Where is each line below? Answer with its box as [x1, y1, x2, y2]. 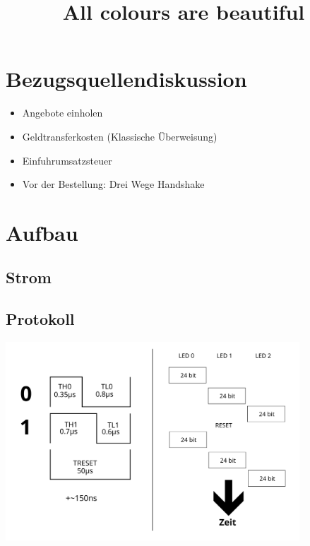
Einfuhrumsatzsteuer [22, 153, 112, 167]
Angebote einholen [22, 105, 103, 120]
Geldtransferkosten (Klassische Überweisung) [22, 129, 217, 143]
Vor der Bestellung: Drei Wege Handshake [22, 177, 205, 191]
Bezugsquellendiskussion [6, 64, 247, 93]
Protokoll [6, 308, 75, 330]
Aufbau [6, 218, 78, 247]
